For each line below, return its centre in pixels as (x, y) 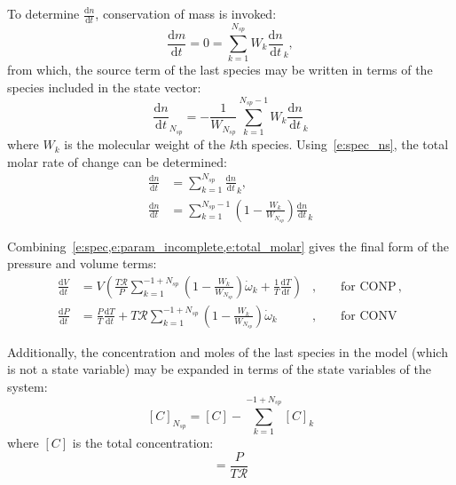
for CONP (369, 286)
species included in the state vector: (104, 87)
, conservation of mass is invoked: (186, 13)
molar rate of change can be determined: (117, 161)
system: (28, 387)
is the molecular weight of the (145, 144)
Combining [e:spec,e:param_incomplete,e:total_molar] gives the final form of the (228, 246)
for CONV (369, 316)
